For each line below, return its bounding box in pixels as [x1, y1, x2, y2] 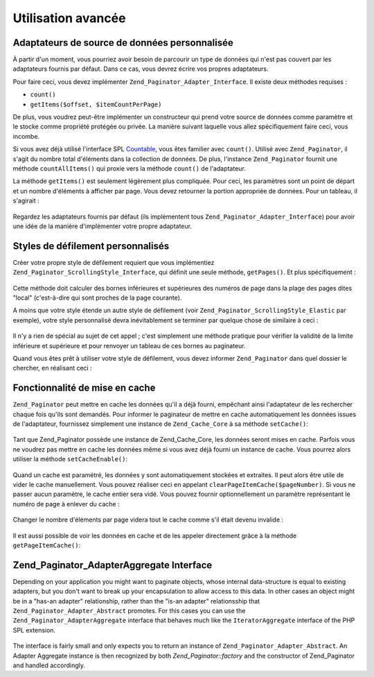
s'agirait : [12, 196, 39, 205]
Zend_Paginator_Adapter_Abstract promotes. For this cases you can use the [12, 607, 246, 615]
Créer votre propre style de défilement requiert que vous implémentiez [12, 258, 215, 266]
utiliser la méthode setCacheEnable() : [12, 455, 128, 463]
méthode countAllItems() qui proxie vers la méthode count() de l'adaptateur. [12, 164, 246, 173]
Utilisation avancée [12, 10, 126, 26]
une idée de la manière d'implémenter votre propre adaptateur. [12, 222, 192, 230]
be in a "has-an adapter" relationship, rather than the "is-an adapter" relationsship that [12, 597, 260, 605]
